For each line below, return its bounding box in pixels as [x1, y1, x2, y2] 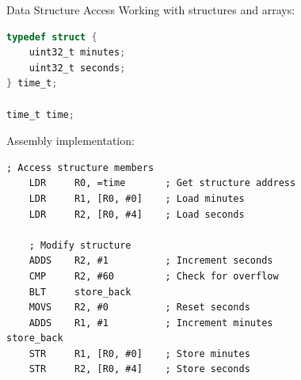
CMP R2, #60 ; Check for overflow [29, 270, 279, 282]
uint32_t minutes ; [29, 47, 126, 59]
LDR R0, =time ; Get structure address [29, 177, 296, 189]
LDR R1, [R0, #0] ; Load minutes [29, 192, 245, 204]
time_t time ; [6, 108, 74, 120]
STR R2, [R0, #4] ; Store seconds [29, 363, 250, 375]
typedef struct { [6, 31, 97, 43]
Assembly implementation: [6, 132, 135, 149]
